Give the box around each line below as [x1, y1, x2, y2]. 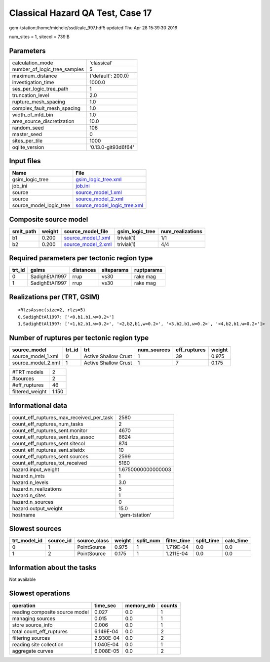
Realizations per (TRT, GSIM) [9, 292, 100, 301]
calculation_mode [12, 59, 54, 66]
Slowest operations [9, 589, 70, 598]
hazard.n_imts [12, 473, 45, 479]
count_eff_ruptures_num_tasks [12, 421, 83, 427]
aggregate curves [12, 647, 54, 654]
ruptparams [134, 267, 163, 274]
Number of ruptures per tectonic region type [9, 334, 149, 342]
